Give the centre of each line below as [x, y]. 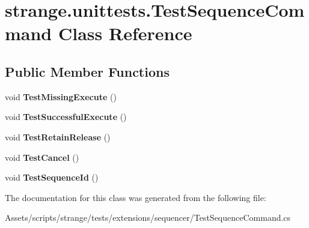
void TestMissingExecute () [61, 96]
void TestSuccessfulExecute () [66, 117]
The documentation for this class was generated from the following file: [136, 197]
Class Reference [125, 33]
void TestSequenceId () [52, 177]
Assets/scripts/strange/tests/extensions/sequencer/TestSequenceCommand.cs [148, 217]
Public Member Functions [87, 71]
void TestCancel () [42, 157]
